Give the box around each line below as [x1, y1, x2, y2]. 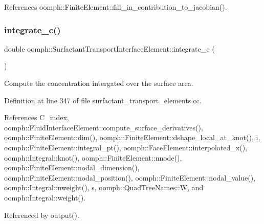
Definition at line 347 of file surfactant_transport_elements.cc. [4, 95, 202, 105]
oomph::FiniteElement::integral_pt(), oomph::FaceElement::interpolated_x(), [4, 142, 248, 152]
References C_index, [4, 112, 69, 123]
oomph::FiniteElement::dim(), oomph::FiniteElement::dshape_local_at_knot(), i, [4, 132, 260, 143]
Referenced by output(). [4, 209, 79, 220]
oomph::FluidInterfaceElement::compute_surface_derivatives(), [4, 122, 203, 132]
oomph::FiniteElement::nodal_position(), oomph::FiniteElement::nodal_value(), [4, 172, 255, 183]
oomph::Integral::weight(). [4, 192, 86, 203]
